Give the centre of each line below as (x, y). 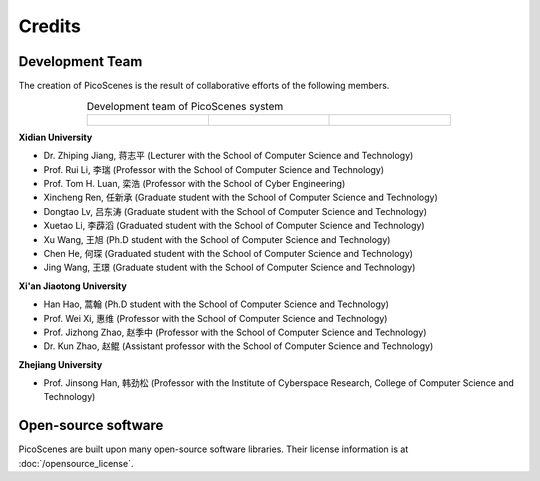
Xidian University (55, 137)
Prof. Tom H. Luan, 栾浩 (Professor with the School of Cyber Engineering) (194, 183)
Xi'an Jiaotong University (72, 286)
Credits (50, 26)
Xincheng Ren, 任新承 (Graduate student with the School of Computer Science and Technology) (241, 197)
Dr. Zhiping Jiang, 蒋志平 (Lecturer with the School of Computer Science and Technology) (228, 156)
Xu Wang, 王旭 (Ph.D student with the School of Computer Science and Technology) (217, 239)
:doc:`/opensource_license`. (76, 463)
